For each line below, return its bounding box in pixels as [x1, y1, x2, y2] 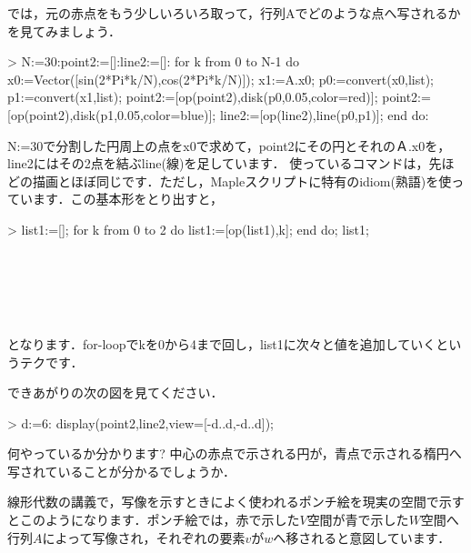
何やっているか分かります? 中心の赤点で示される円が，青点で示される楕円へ [7, 444, 462, 463]
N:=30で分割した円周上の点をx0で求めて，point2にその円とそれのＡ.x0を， [7, 136, 451, 155]
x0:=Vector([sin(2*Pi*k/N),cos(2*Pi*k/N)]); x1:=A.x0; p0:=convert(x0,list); [7, 69, 434, 88]
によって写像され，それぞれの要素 [42, 528, 246, 547]
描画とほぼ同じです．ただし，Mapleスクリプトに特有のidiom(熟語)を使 [32, 171, 452, 190]
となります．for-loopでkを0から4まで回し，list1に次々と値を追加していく [7, 334, 436, 353]
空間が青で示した [306, 510, 409, 529]
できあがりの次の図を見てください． [7, 383, 224, 402]
